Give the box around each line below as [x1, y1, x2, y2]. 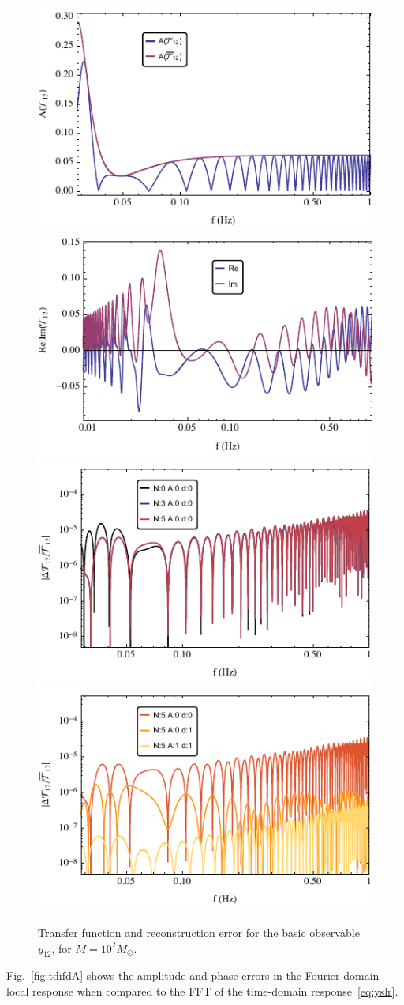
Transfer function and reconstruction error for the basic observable [38, 924, 360, 940]
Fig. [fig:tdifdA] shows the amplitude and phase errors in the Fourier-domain [6, 967, 380, 984]
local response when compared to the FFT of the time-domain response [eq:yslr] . [6, 982, 398, 999]
